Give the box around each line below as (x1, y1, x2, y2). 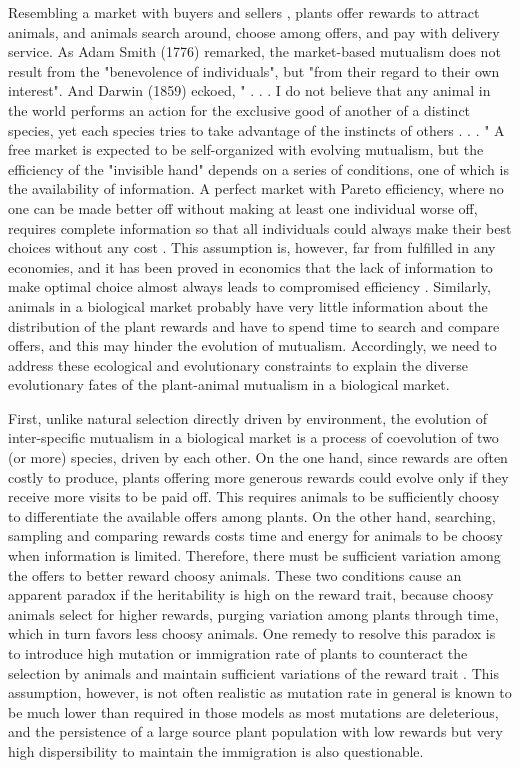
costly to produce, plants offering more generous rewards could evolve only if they (8, 466, 509, 487)
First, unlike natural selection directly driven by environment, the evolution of (8, 407, 487, 428)
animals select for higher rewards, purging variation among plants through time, (8, 603, 499, 624)
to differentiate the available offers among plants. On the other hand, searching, (8, 505, 496, 526)
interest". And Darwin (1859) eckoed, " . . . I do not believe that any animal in (8, 80, 491, 101)
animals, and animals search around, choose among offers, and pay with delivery (8, 21, 500, 42)
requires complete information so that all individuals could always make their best (8, 217, 512, 238)
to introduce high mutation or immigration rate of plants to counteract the (8, 643, 468, 663)
